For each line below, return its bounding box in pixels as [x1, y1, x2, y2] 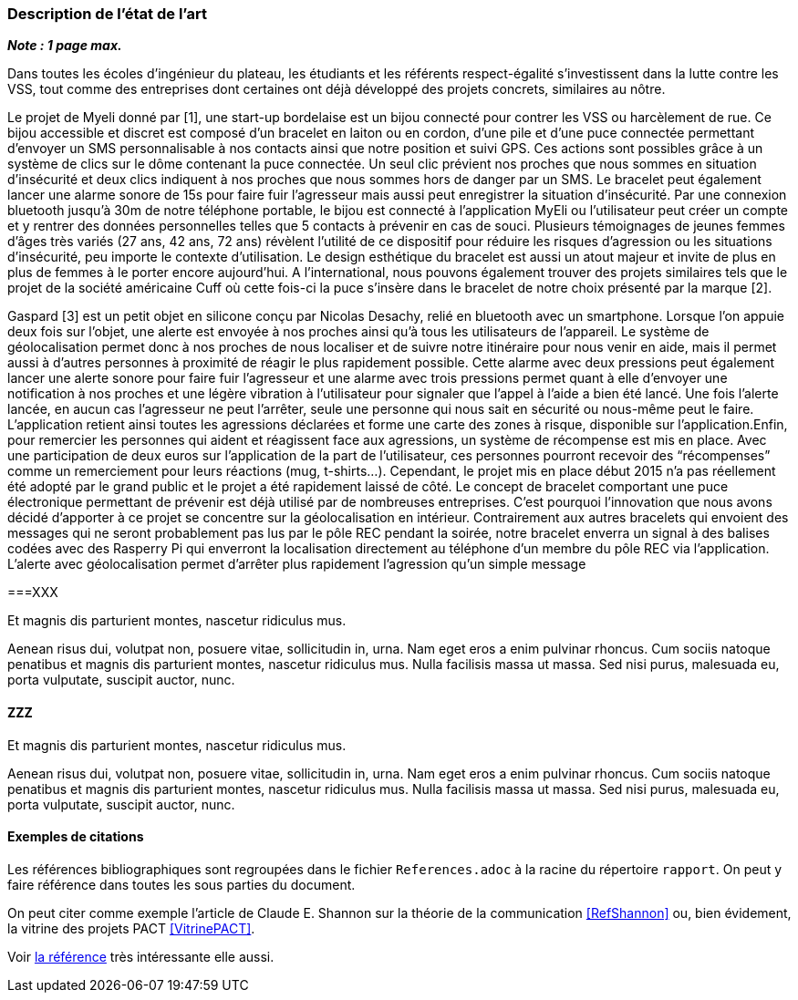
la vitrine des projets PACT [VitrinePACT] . [7, 920, 255, 936]
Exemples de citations [7, 829, 144, 845]
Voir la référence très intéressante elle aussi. [7, 948, 275, 964]
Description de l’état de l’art [7, 5, 207, 23]
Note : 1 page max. [7, 37, 122, 54]
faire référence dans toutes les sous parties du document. [7, 876, 356, 892]
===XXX [7, 584, 58, 601]
